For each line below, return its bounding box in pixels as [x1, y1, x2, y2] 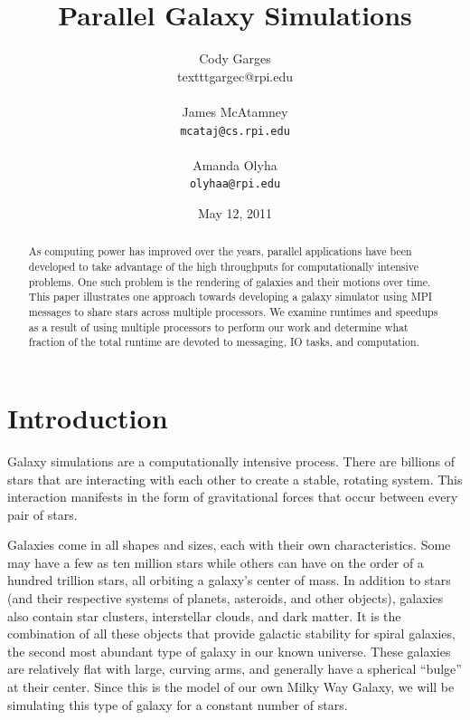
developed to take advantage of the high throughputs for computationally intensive [28, 259, 419, 274]
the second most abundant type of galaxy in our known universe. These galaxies [7, 641, 451, 660]
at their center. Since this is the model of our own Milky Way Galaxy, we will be [7, 677, 455, 696]
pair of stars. [7, 504, 78, 523]
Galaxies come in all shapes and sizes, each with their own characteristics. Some [7, 535, 451, 554]
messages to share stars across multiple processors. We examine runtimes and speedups [28, 304, 438, 320]
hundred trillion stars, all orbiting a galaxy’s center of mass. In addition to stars [7, 571, 451, 590]
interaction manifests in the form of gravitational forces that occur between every [7, 487, 458, 506]
